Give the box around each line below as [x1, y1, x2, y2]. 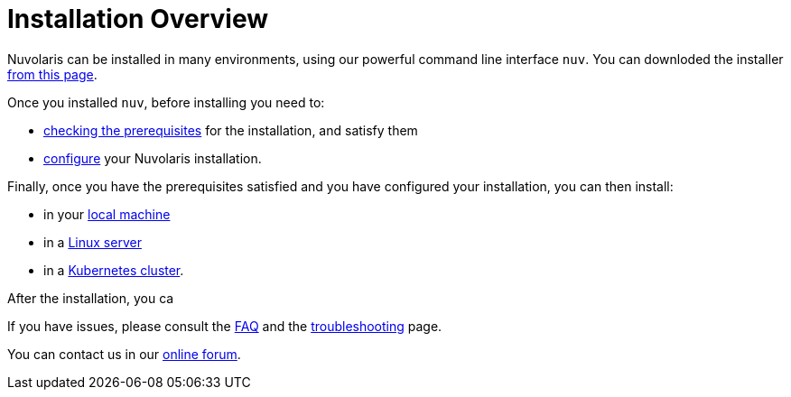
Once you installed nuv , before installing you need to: [7, 94, 325, 110]
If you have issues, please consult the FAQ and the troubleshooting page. [7, 318, 442, 334]
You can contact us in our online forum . [7, 346, 241, 362]
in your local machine [43, 206, 171, 222]
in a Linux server [43, 234, 142, 250]
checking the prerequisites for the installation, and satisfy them [43, 122, 418, 138]
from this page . [7, 66, 98, 82]
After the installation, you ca [7, 290, 174, 306]
